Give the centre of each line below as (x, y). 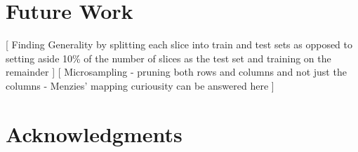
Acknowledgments (94, 133)
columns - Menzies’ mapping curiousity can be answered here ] (140, 85)
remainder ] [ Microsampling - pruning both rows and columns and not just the (176, 72)
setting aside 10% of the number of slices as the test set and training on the (168, 58)
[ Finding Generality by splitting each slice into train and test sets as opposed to (179, 44)
